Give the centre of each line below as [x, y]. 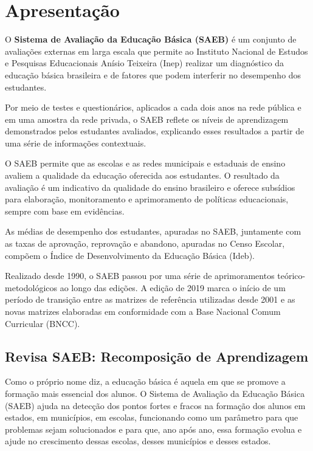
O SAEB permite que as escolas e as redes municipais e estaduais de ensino [145, 163]
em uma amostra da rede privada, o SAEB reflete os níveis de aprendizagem [147, 119]
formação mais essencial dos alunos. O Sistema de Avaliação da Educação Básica [155, 393]
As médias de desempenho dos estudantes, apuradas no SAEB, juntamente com [153, 231]
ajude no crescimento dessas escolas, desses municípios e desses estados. [138, 441]
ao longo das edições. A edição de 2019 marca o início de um [173, 287]
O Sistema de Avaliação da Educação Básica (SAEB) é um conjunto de [151, 39]
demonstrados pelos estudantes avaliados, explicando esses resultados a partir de [155, 131]
